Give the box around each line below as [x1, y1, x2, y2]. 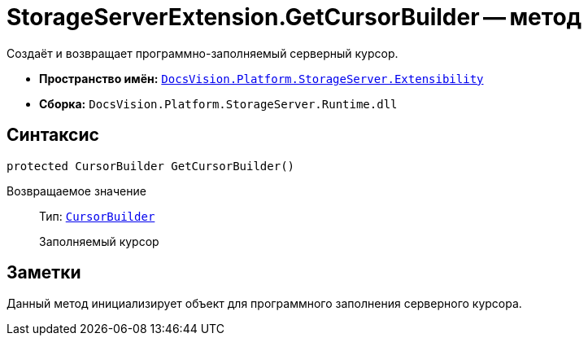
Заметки [7, 262, 81, 283]
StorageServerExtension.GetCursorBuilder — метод [7, 3, 582, 31]
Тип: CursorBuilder [39, 208, 155, 223]
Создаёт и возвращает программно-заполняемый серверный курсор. [7, 46, 399, 60]
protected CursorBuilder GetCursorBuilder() [7, 159, 295, 173]
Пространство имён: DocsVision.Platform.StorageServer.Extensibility [39, 71, 484, 85]
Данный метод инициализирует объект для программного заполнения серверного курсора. [7, 296, 522, 311]
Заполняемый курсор [39, 234, 159, 248]
